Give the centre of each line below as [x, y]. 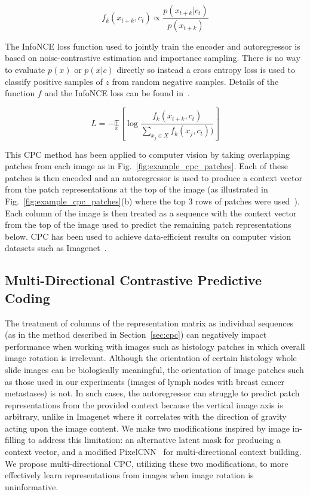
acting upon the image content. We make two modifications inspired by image [147, 428]
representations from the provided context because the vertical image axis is [144, 404]
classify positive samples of [54, 81]
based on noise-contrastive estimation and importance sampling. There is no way [153, 58]
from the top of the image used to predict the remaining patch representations [148, 224]
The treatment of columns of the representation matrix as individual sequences [149, 323]
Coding [27, 297]
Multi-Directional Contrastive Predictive [133, 280]
